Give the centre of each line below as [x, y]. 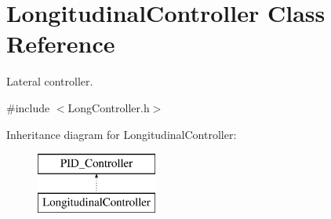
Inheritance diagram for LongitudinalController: [122, 134]
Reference [61, 44]
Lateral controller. [50, 81]
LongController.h [109, 107]
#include [28, 107]
